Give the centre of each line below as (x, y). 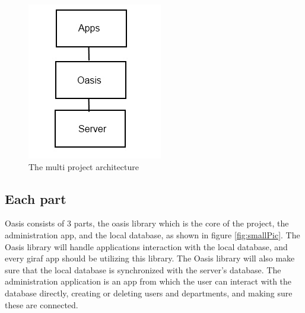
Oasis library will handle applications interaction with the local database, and (146, 246)
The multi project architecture (84, 166)
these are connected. (42, 304)
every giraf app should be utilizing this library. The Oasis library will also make (150, 258)
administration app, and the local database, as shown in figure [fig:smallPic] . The (152, 234)
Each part (36, 198)
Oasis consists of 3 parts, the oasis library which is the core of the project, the (147, 223)
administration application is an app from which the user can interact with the (148, 281)
